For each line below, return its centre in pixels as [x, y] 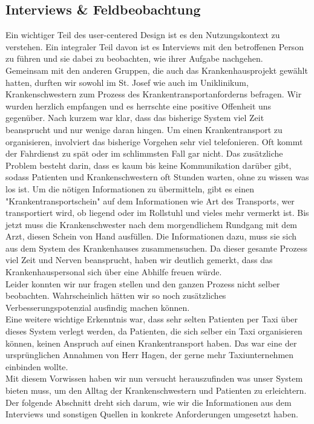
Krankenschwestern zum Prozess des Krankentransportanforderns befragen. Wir [154, 94]
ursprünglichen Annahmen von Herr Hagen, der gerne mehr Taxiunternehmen [150, 355]
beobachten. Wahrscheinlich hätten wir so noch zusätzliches [116, 295]
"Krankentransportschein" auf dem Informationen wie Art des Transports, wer [150, 201]
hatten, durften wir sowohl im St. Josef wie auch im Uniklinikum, [127, 82]
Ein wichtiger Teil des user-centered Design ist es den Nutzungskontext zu [143, 35]
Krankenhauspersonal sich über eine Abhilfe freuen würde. [114, 272]
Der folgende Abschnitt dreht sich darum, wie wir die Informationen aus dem [149, 402]
